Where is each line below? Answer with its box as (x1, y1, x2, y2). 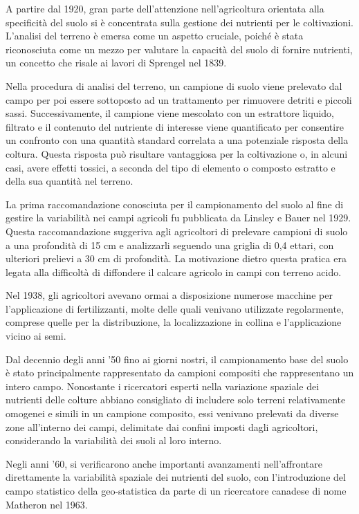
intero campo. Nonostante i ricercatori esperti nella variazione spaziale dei (6, 378, 320, 393)
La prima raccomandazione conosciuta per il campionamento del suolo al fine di (6, 196, 344, 211)
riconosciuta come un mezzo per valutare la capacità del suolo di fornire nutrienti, (6, 42, 353, 56)
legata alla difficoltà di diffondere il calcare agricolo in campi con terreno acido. (6, 264, 342, 279)
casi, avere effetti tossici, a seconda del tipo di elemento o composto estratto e (6, 160, 335, 174)
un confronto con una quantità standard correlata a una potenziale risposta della (6, 133, 349, 147)
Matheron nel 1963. (6, 497, 88, 511)
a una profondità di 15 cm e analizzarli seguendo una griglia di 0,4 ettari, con (6, 237, 334, 252)
